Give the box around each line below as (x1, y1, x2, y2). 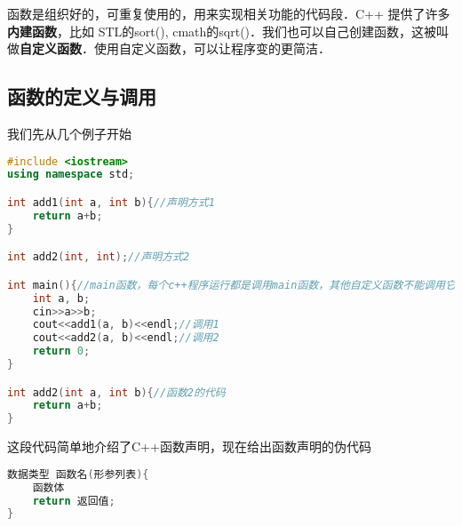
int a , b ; (32, 291, 91, 305)
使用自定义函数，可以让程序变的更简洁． (93, 39, 331, 58)
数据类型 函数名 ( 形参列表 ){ (7, 467, 149, 481)
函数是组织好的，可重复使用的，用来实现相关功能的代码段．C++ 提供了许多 (7, 4, 450, 22)
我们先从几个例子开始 (7, 124, 131, 142)
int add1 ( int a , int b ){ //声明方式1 (7, 195, 215, 209)
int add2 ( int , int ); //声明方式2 (7, 251, 190, 264)
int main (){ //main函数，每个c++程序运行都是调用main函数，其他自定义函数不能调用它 (7, 278, 456, 291)
